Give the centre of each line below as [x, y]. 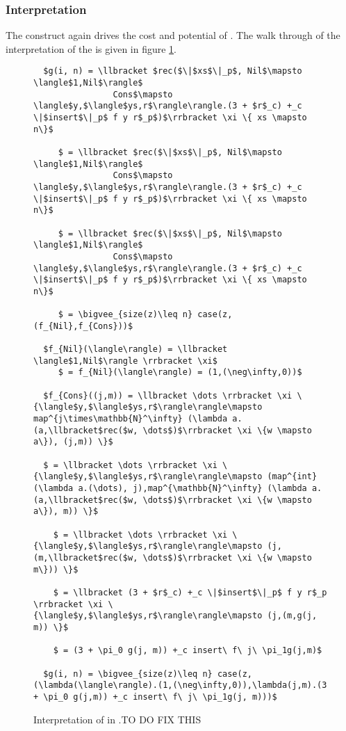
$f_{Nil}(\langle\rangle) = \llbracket [135, 350]
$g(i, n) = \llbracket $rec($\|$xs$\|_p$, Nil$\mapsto [173, 71]
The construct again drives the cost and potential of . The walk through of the [173, 35]
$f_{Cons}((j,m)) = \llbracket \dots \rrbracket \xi [168, 395]
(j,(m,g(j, [292, 616]
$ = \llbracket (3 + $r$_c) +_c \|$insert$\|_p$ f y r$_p [190, 592]
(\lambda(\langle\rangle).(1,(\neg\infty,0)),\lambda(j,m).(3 [180, 685]
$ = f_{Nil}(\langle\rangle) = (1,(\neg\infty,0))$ [180, 372]
